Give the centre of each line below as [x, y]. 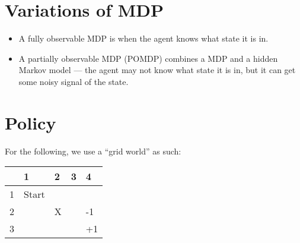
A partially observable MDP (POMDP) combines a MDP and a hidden [148, 58]
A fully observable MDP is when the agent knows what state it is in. [143, 38]
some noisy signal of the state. [74, 81]
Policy [31, 122]
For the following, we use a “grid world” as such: [93, 151]
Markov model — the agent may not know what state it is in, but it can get [157, 70]
